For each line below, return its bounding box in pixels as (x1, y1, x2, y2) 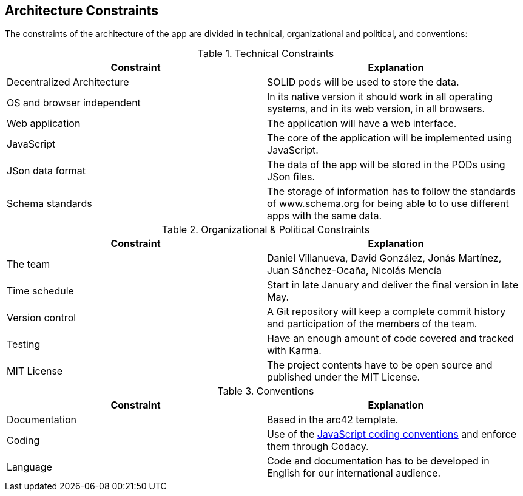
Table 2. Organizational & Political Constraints (161, 223, 370, 236)
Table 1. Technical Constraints (197, 47, 334, 60)
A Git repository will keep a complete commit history (267, 305, 506, 318)
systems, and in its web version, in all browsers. (267, 103, 485, 115)
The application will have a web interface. (267, 117, 457, 130)
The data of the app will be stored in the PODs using (267, 158, 505, 171)
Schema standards (7, 197, 92, 210)
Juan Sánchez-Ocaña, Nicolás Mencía (267, 264, 442, 277)
